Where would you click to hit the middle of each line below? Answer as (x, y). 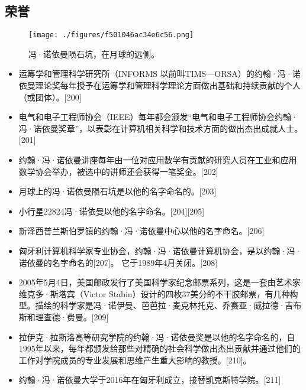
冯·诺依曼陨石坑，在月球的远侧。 (94, 53)
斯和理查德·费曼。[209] (64, 316)
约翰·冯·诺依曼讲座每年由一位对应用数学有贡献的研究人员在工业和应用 (158, 160)
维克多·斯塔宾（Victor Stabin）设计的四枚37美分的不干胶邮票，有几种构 (158, 293)
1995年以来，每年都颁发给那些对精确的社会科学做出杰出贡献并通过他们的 (160, 348)
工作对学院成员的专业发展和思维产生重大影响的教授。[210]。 (135, 360)
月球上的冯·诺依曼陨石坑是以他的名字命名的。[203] (117, 191)
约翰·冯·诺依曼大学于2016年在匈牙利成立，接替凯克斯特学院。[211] (150, 380)
